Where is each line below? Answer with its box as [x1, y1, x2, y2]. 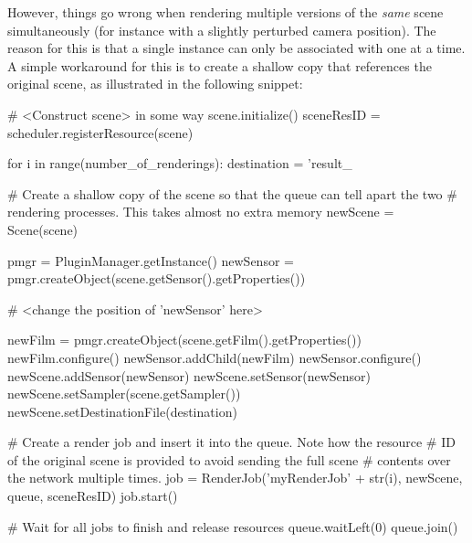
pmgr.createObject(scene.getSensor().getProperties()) [7, 269, 306, 288]
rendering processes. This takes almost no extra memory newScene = [7, 202, 394, 221]
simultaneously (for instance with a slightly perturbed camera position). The [7, 20, 436, 39]
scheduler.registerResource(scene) [7, 122, 194, 142]
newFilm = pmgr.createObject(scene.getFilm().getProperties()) [7, 330, 362, 349]
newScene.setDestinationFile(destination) [7, 401, 237, 421]
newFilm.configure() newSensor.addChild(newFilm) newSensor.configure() [7, 347, 422, 367]
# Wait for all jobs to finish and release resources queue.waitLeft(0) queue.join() [7, 516, 458, 536]
